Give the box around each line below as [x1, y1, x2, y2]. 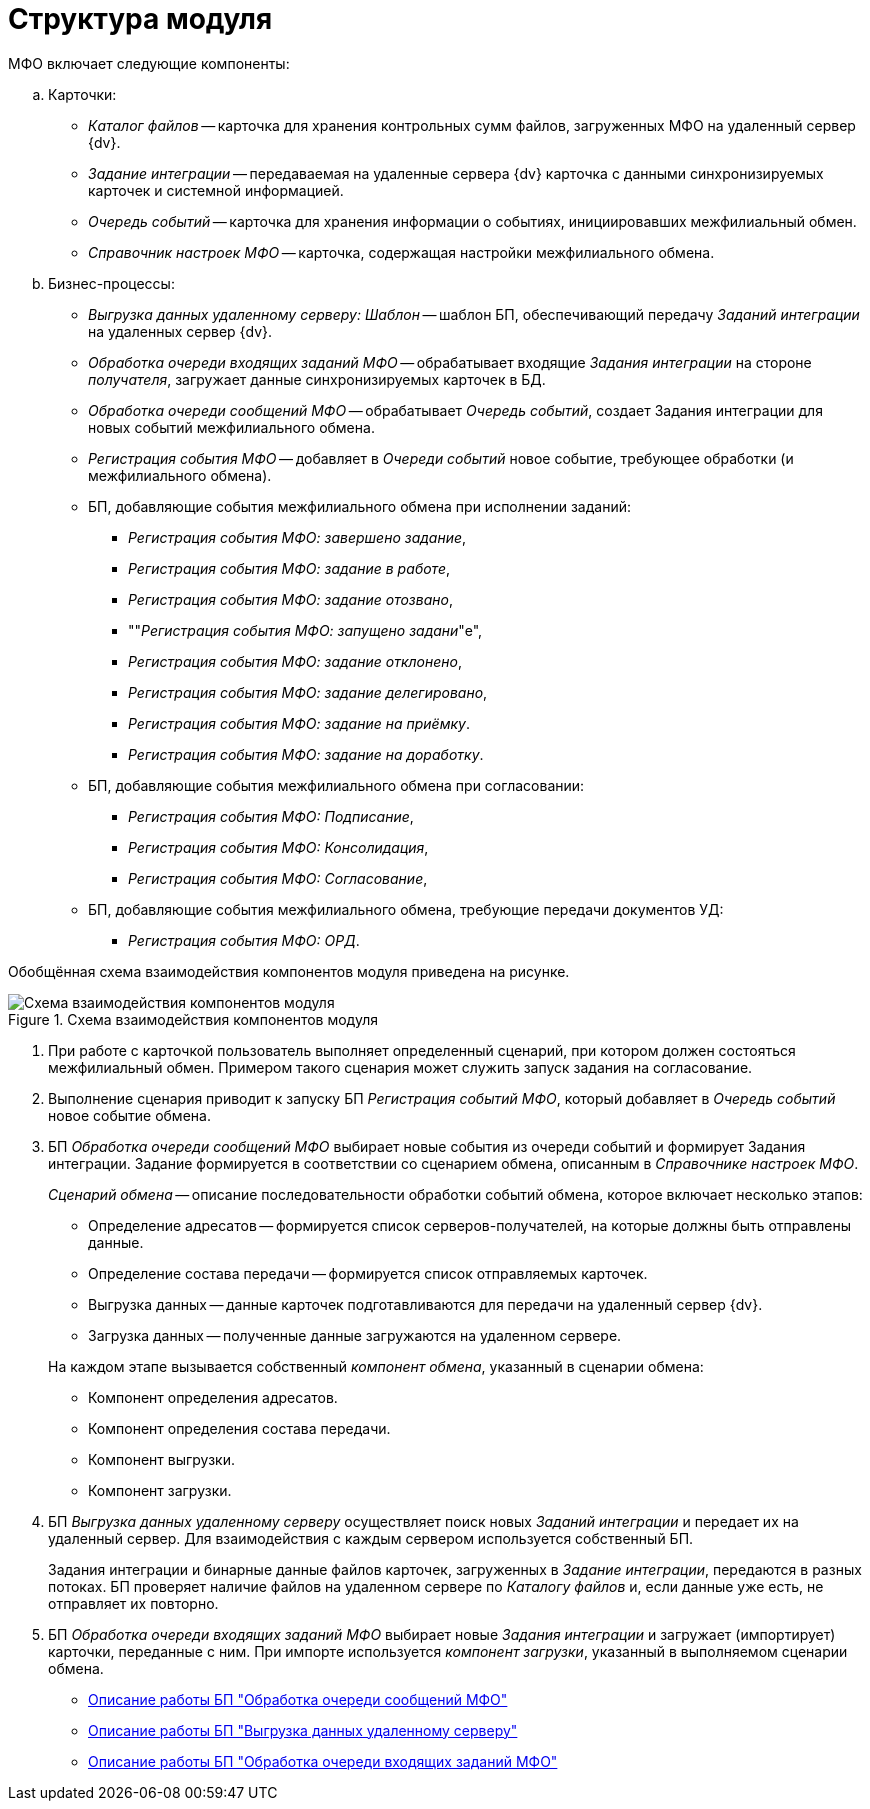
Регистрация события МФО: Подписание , [128, 807, 414, 825]
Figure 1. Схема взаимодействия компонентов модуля [8, 1010, 378, 1028]
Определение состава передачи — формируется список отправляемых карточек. [88, 1264, 648, 1282]
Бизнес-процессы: [48, 274, 175, 292]
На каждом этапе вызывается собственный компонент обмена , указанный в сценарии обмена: [48, 1357, 704, 1375]
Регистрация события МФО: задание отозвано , [128, 590, 453, 608]
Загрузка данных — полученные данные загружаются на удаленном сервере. [88, 1326, 622, 1344]
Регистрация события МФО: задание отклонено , [128, 652, 462, 670]
